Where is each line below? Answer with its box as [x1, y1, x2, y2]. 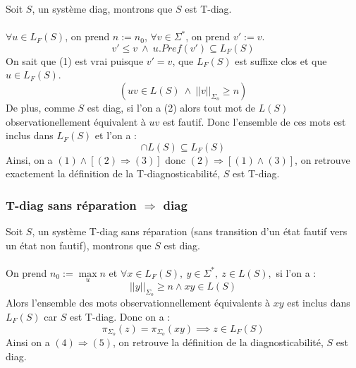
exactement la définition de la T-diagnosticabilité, [6, 166, 221, 181]
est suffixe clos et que [235, 53, 327, 68]
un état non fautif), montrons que [6, 237, 152, 252]
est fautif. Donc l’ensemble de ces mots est [162, 114, 346, 129]
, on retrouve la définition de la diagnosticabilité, [113, 335, 324, 350]
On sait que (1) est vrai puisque [6, 53, 144, 68]
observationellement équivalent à [6, 114, 146, 129]
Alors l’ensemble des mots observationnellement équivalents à [6, 295, 270, 310]
